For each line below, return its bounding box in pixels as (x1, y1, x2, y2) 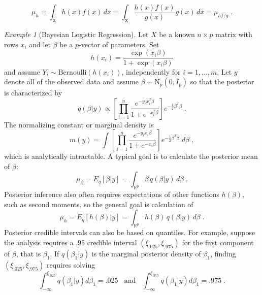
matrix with (215, 29, 252, 40)
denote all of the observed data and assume (4, 76, 139, 87)
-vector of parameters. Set (79, 39, 159, 49)
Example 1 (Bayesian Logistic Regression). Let (4, 29, 149, 40)
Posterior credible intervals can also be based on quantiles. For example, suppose (4, 227, 255, 238)
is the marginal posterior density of (91, 248, 201, 258)
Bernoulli (58, 69, 87, 76)
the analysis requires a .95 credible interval (4, 237, 137, 247)
